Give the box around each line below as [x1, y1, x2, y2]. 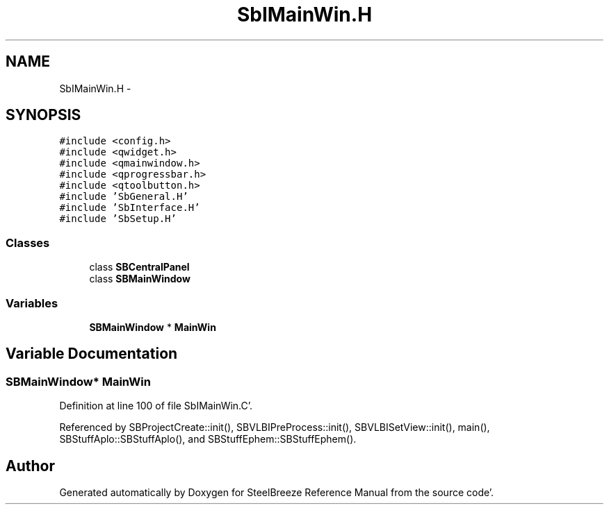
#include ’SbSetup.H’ [59, 213, 177, 225]
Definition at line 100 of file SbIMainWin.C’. [59, 400, 253, 412]
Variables [6, 296, 58, 310]
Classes [6, 235, 50, 250]
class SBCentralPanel [89, 261, 190, 273]
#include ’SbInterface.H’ [59, 202, 200, 214]
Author [6, 457, 55, 475]
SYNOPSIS [6, 106, 81, 124]
